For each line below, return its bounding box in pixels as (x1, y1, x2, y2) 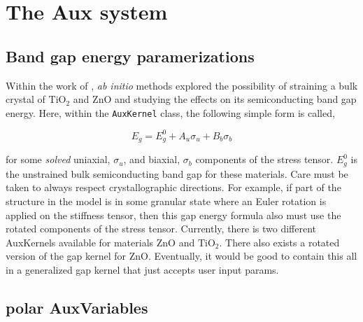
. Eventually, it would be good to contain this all (148, 248, 357, 263)
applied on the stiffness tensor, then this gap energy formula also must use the (6, 207, 341, 222)
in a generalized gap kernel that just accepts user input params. (6, 262, 279, 276)
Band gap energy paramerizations (6, 45, 255, 66)
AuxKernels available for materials (6, 234, 154, 249)
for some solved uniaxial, (6, 152, 111, 167)
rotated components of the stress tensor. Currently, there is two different (6, 221, 317, 236)
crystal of (6, 92, 45, 106)
